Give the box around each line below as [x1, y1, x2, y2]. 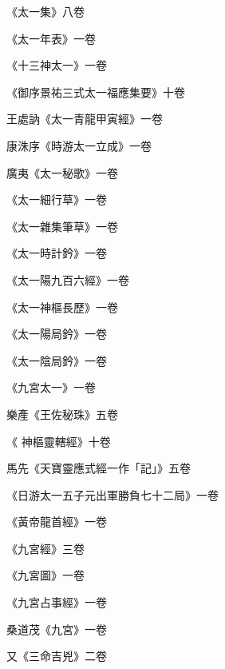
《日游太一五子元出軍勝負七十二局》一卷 [6, 486, 219, 503]
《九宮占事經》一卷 [6, 594, 107, 611]
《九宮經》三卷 [6, 540, 85, 556]
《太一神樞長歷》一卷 [6, 298, 118, 315]
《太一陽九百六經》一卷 [6, 271, 129, 288]
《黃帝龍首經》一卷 [6, 513, 107, 530]
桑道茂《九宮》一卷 [6, 620, 107, 637]
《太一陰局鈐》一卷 [6, 352, 107, 368]
